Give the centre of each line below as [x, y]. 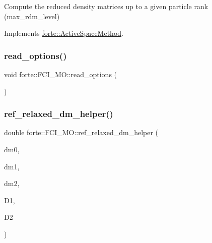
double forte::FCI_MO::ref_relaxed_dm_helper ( [81, 132]
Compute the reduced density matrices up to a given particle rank [106, 6]
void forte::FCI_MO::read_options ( [60, 74]
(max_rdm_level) [32, 16]
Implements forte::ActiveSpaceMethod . [64, 33]
